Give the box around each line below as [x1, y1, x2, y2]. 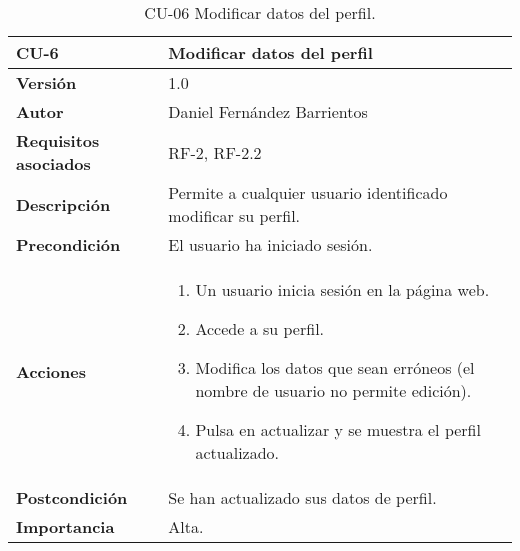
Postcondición [16, 486, 128, 509]
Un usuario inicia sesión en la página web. [195, 278, 490, 301]
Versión [16, 71, 77, 94]
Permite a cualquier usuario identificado [168, 181, 448, 204]
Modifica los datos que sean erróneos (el [195, 356, 475, 379]
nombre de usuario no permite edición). [195, 379, 472, 402]
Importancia [16, 515, 115, 538]
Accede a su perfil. [195, 317, 325, 340]
